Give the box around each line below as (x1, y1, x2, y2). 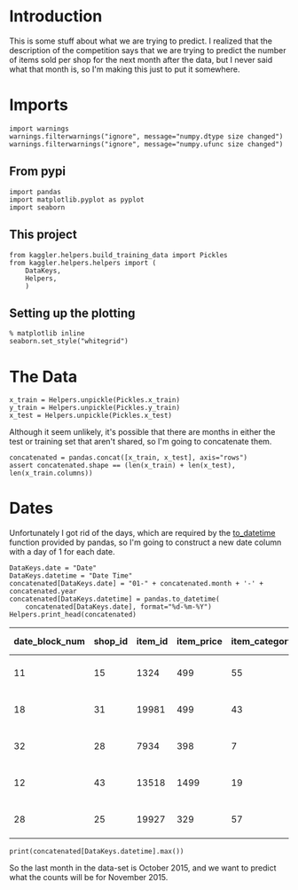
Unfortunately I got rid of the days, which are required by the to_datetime (9, 528, 276, 539)
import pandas (9, 187, 62, 196)
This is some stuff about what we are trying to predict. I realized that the (9, 35, 273, 46)
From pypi (9, 164, 67, 179)
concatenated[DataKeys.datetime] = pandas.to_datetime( (9, 595, 220, 604)
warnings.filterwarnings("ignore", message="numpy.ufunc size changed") (9, 139, 284, 148)
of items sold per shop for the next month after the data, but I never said (9, 54, 273, 65)
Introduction (9, 6, 103, 27)
